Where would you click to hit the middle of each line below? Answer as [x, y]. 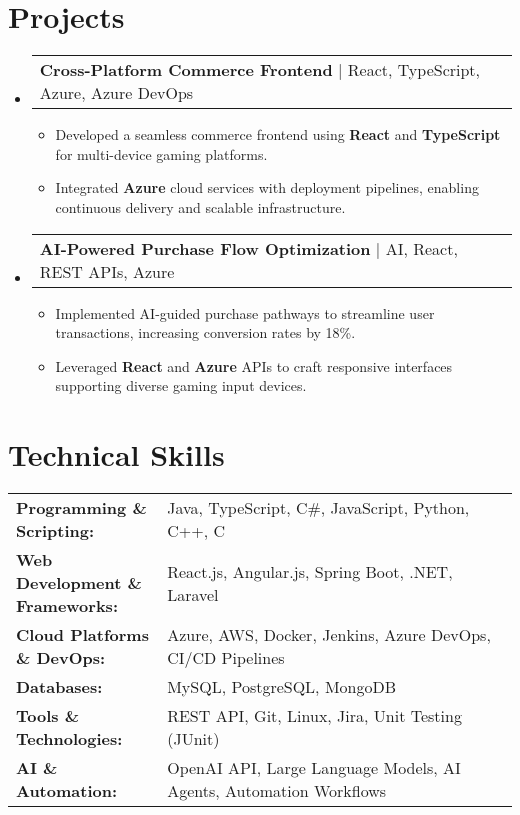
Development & [79, 582]
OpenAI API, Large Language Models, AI [314, 767]
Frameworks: [67, 605]
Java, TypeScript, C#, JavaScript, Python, [318, 507]
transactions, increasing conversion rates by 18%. [205, 332]
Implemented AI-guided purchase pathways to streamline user [245, 312]
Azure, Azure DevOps [116, 93]
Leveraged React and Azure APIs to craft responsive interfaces [254, 365]
